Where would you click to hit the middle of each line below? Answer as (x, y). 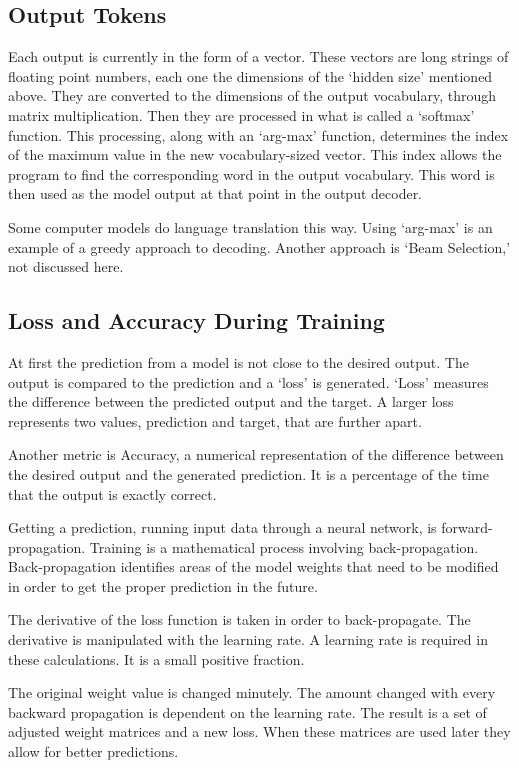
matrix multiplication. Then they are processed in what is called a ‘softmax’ (241, 114)
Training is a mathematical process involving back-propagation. (284, 546)
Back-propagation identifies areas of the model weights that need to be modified (253, 566)
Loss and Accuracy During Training (196, 320)
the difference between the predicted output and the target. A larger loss (231, 401)
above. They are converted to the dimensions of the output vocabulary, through (252, 95)
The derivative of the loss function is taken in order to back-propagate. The (239, 619)
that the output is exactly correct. (112, 493)
